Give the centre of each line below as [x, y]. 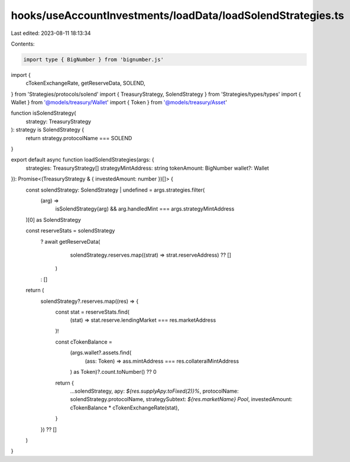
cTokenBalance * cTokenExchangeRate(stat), [125, 408]
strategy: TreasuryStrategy [59, 121]
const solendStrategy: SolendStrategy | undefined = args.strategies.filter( [115, 190]
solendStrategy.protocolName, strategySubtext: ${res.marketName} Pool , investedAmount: [181, 399]
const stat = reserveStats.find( [93, 312]
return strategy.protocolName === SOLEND [79, 138]
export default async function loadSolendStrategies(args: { [82, 160]
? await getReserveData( [70, 241]
